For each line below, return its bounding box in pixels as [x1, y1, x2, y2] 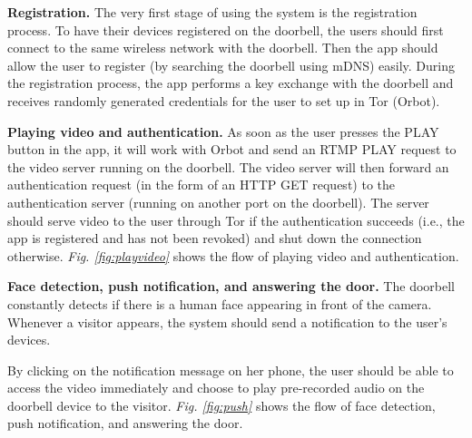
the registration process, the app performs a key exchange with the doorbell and [7, 73, 454, 92]
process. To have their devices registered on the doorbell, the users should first [7, 20, 444, 39]
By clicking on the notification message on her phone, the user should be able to [7, 360, 454, 379]
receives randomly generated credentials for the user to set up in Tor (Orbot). [7, 91, 440, 110]
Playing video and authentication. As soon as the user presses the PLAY [7, 122, 439, 141]
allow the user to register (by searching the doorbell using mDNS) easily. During [7, 55, 455, 74]
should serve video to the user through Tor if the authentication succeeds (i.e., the [7, 210, 465, 229]
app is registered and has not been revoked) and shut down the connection [7, 229, 422, 248]
